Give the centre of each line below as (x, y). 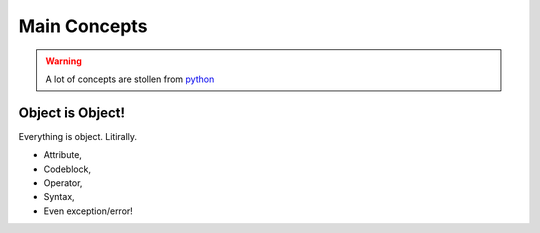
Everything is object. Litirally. (78, 136)
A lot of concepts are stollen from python (130, 79)
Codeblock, (67, 169)
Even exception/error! (88, 211)
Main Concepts (83, 26)
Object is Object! (71, 112)
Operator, (63, 183)
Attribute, (62, 155)
